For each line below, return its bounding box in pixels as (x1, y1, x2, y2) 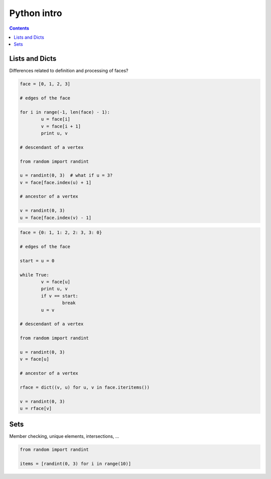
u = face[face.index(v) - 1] (20, 215, 92, 221)
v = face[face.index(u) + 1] (20, 179, 92, 185)
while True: (20, 272, 50, 277)
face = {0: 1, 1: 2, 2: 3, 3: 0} (20, 230, 102, 236)
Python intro (9, 8, 62, 19)
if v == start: (41, 293, 79, 299)
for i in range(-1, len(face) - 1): (20, 109, 110, 115)
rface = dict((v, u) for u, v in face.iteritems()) (20, 385, 150, 390)
